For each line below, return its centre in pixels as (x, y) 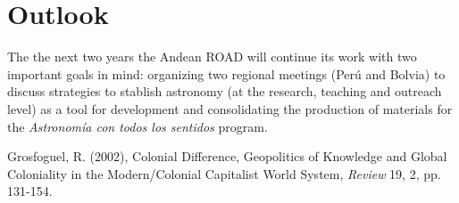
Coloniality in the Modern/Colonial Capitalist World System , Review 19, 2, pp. (224, 173)
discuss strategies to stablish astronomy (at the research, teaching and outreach (225, 91)
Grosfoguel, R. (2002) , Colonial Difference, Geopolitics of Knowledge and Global (227, 156)
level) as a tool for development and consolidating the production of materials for (230, 108)
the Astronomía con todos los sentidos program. (138, 126)
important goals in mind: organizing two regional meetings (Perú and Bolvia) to (226, 73)
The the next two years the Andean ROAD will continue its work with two (212, 57)
